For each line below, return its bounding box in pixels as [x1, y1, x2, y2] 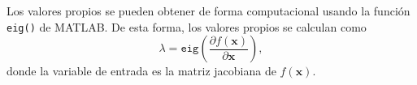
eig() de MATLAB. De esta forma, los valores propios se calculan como [7, 18, 367, 35]
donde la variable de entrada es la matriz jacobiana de [7, 62, 276, 79]
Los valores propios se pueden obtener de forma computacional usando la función [7, 2, 410, 19]
